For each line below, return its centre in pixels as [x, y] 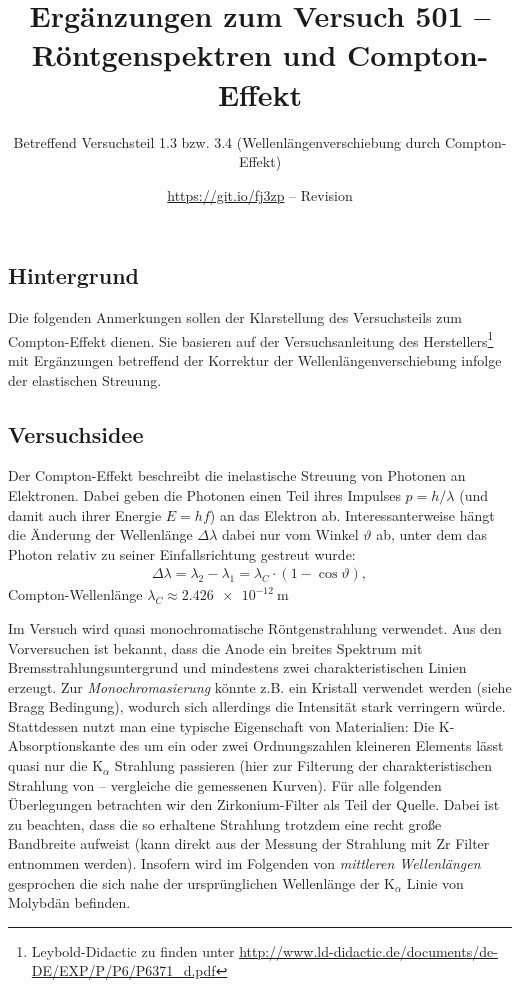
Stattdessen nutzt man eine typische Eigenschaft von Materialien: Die [221, 725]
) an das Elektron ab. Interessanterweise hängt [352, 514]
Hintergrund [74, 275]
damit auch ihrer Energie [85, 514]
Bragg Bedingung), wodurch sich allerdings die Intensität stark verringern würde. [257, 706]
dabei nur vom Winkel [290, 534]
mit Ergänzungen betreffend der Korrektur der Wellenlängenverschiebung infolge [255, 359]
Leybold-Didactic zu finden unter [133, 950]
